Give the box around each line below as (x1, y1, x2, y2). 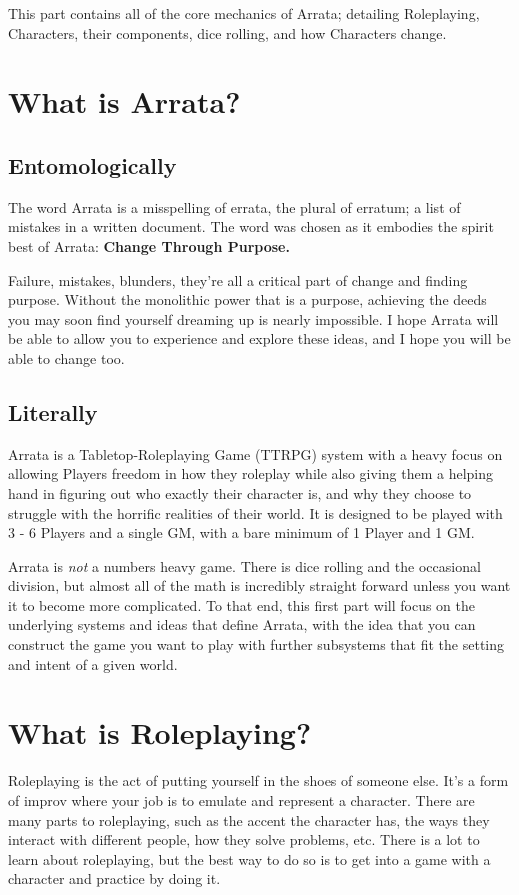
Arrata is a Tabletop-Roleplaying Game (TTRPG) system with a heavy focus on (8, 443, 503, 464)
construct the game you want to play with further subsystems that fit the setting (8, 634, 505, 655)
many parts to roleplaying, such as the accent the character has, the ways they (8, 809, 490, 830)
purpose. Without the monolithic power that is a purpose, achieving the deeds (8, 289, 487, 310)
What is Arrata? (8, 81, 241, 122)
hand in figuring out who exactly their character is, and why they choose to (8, 482, 472, 503)
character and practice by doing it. (8, 868, 221, 889)
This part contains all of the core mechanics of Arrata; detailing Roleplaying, (8, 3, 480, 23)
